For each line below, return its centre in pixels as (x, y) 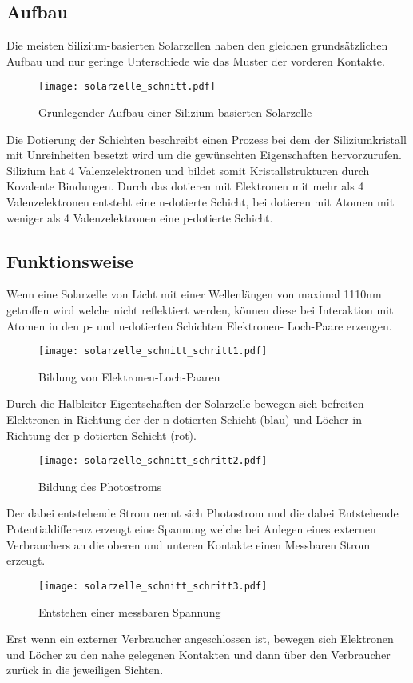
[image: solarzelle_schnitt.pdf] (127, 87)
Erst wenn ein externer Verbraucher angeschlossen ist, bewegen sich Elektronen (200, 639)
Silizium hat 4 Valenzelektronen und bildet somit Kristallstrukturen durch (188, 170)
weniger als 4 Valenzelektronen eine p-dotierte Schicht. (140, 217)
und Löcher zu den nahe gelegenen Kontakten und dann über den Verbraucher (199, 654)
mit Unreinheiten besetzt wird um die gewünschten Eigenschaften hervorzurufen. (204, 155)
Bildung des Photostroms (100, 486)
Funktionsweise (70, 260)
